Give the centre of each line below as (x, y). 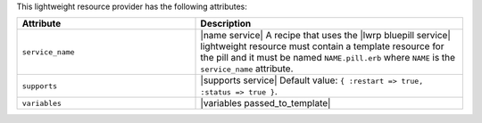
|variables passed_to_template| (266, 103)
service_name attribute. (247, 69)
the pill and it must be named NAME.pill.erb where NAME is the (328, 58)
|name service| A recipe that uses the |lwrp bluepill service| (325, 36)
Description (226, 24)
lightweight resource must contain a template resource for (322, 46)
